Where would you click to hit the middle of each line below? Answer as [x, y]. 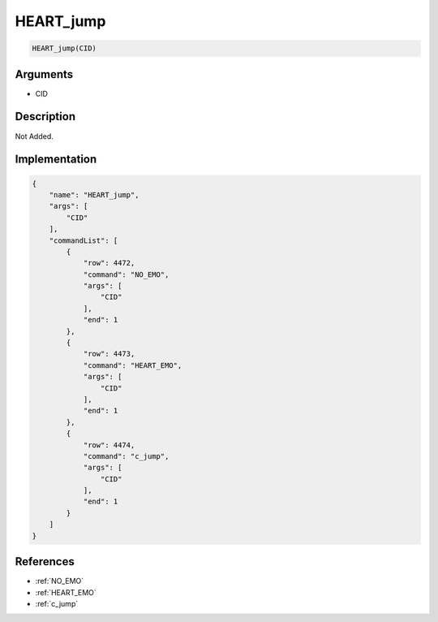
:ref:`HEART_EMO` [66, 592]
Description [45, 117]
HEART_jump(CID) [64, 48]
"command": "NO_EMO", [126, 274]
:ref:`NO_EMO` [60, 581]
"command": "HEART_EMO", [133, 365]
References [45, 562]
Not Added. [34, 136]
